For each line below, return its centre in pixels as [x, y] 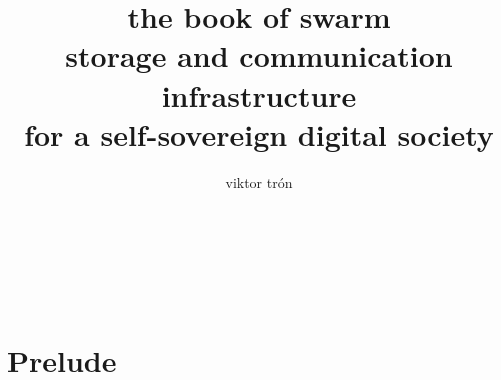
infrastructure [259, 94]
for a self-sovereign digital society [259, 133]
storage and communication [259, 55]
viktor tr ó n [259, 181]
